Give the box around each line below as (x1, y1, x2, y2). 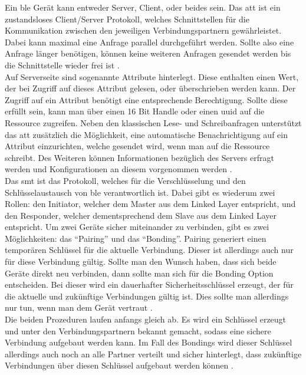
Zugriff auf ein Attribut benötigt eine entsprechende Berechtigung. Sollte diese (5, 93, 288, 106)
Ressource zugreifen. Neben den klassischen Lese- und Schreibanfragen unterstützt (5, 116, 302, 129)
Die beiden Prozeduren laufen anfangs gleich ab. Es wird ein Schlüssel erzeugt (5, 313, 287, 325)
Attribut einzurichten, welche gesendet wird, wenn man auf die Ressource (5, 140, 270, 152)
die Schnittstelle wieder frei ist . (5, 58, 120, 71)
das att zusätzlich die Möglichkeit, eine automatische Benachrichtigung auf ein (5, 128, 288, 140)
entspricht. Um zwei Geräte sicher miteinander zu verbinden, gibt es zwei (5, 221, 269, 233)
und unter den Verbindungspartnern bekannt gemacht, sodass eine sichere (5, 324, 271, 337)
